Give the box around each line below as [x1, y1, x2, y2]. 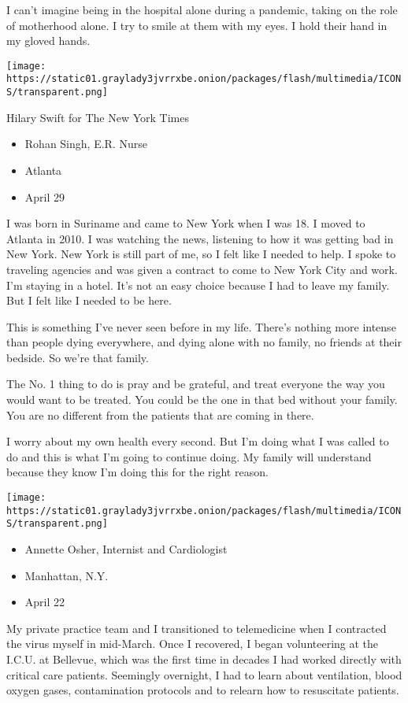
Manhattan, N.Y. [24, 567, 109, 583]
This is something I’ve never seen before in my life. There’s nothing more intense [6, 318, 396, 335]
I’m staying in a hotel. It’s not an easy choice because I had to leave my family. [6, 276, 390, 293]
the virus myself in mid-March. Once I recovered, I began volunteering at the [6, 635, 379, 652]
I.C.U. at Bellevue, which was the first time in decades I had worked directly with [6, 650, 402, 667]
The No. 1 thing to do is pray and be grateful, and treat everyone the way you [6, 376, 385, 392]
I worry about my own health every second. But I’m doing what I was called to [6, 433, 389, 450]
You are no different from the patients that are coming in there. [6, 406, 314, 423]
